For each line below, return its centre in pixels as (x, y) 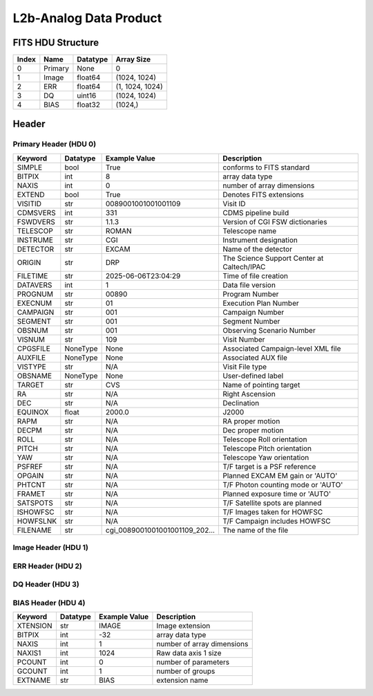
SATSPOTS (35, 503)
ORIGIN (29, 262)
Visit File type (245, 367)
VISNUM (31, 339)
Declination (241, 403)
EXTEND (31, 194)
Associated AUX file (255, 358)
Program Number (250, 294)
